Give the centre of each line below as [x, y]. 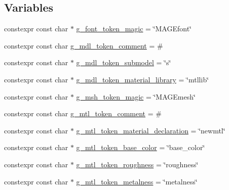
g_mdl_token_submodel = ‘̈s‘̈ [124, 62]
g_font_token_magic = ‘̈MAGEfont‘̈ [134, 29]
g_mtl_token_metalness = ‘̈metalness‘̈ [137, 181]
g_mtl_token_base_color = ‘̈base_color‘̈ [141, 147]
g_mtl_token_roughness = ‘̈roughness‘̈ [137, 164]
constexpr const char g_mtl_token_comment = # [83, 113]
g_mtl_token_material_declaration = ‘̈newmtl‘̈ [151, 130]
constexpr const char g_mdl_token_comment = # [84, 45]
